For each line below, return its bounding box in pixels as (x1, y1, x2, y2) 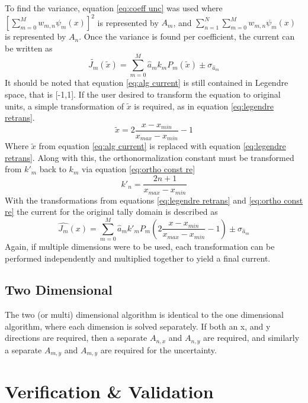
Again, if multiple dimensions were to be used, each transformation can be (5, 240, 275, 252)
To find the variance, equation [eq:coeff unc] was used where (5, 2, 223, 14)
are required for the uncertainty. (100, 343, 217, 356)
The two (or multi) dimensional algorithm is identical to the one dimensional (5, 308, 284, 321)
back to (39, 163, 66, 175)
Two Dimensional (5, 281, 113, 299)
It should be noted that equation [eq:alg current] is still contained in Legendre (5, 76, 288, 89)
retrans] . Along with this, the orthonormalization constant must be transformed (5, 151, 294, 163)
